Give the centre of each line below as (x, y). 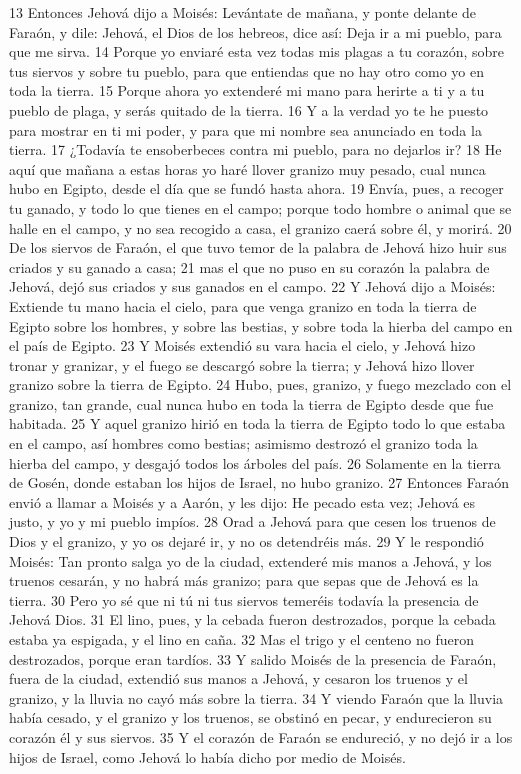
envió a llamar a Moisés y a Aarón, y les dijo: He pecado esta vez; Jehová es (242, 501)
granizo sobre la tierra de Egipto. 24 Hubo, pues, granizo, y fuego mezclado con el (260, 384)
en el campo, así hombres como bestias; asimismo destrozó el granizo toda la (243, 443)
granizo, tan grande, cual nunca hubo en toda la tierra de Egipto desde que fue (251, 403)
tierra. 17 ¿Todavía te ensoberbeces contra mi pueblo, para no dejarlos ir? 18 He (255, 149)
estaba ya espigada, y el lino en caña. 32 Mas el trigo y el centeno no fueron (241, 639)
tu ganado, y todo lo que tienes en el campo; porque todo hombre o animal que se (260, 207)
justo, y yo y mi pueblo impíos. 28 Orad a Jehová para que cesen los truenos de (252, 521)
